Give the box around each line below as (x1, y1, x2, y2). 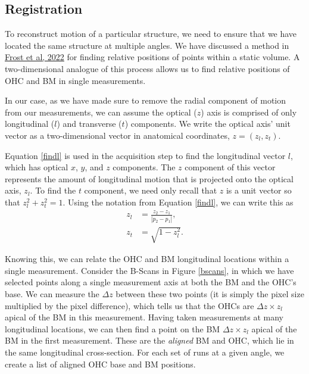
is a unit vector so (226, 184, 292, 197)
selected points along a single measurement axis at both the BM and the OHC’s (5, 276, 296, 288)
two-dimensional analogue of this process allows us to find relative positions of (5, 62, 290, 74)
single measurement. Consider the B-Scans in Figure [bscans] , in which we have (5, 264, 294, 276)
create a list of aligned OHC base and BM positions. (5, 357, 196, 370)
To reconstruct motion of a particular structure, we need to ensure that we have (5, 27, 297, 40)
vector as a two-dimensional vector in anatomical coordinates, (5, 129, 230, 141)
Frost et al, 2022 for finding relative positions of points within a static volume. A (5, 51, 300, 63)
